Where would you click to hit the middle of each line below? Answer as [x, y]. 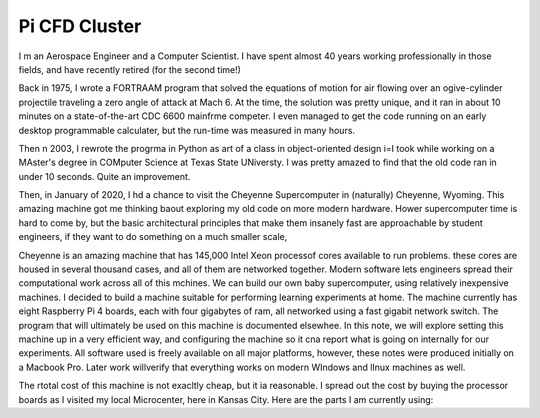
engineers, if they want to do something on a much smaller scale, [153, 237]
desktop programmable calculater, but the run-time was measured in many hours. [186, 130]
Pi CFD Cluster [80, 26]
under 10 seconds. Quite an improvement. [104, 176]
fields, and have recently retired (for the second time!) [130, 69]
